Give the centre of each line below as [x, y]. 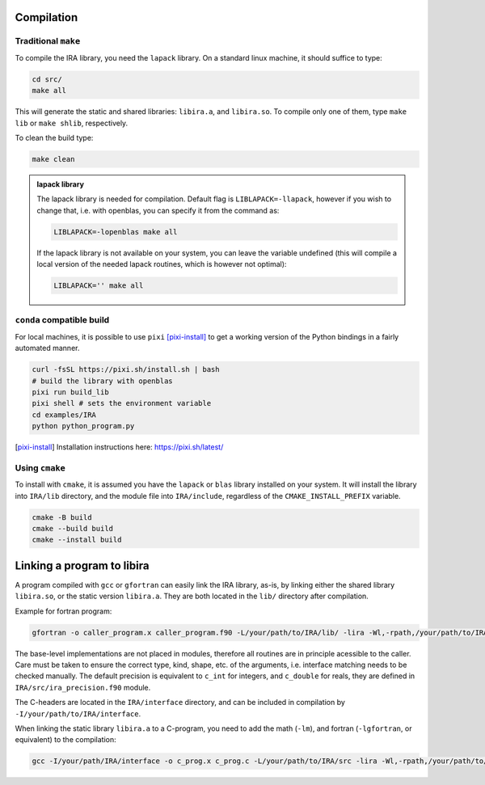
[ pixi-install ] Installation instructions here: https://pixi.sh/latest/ [119, 447]
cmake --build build [72, 528]
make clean [53, 159]
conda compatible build [62, 320]
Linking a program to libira [82, 566]
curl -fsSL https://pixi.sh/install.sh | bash [126, 369]
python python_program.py [83, 426]
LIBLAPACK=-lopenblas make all [116, 232]
